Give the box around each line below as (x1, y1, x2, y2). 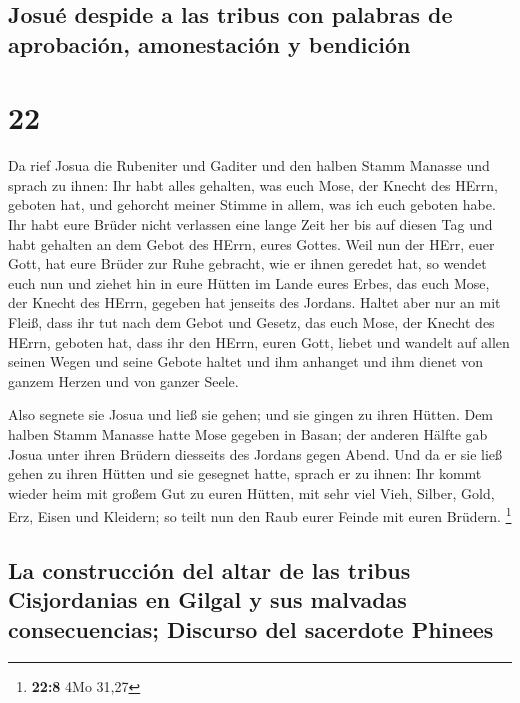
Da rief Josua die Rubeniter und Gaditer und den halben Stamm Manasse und (8, 155, 490, 176)
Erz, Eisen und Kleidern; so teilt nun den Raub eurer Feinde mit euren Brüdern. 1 (8, 503, 512, 527)
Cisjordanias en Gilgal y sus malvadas (8, 584, 407, 615)
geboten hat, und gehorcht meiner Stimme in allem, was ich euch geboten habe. (8, 194, 496, 215)
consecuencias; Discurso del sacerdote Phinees (8, 613, 494, 644)
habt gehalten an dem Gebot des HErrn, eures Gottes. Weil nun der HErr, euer (8, 233, 495, 254)
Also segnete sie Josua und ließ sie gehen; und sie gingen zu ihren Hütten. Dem (8, 404, 494, 425)
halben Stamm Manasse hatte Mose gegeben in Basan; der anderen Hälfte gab (8, 424, 488, 445)
